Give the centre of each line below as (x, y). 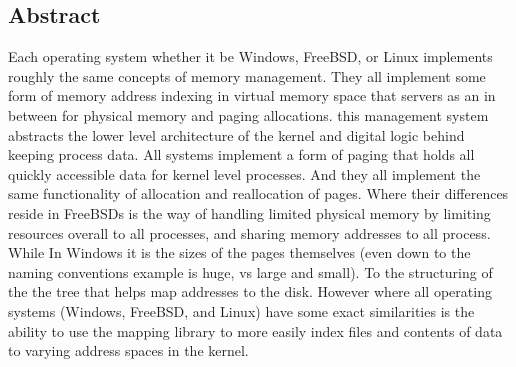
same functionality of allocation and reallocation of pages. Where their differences (258, 193)
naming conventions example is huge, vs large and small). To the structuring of (250, 271)
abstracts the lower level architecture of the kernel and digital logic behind (236, 134)
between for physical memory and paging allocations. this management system (248, 114)
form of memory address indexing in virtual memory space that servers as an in (252, 95)
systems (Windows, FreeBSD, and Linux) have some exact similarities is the (241, 310)
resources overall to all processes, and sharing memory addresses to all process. (249, 232)
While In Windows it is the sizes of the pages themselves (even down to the (239, 252)
